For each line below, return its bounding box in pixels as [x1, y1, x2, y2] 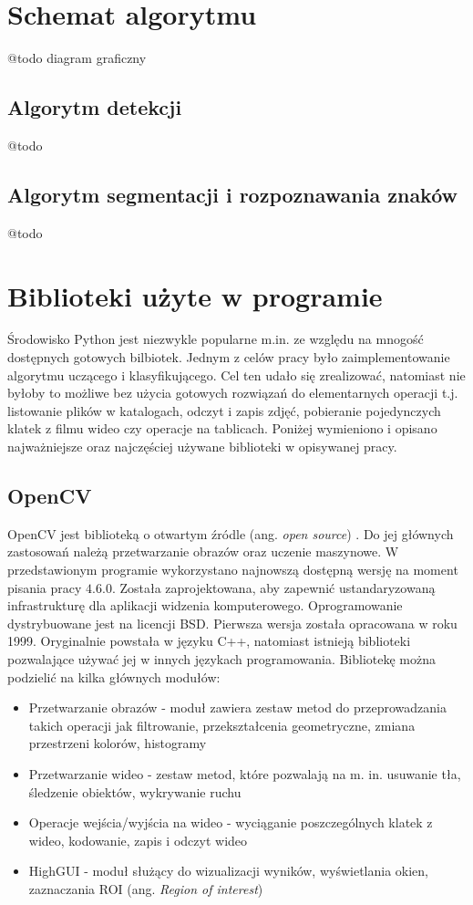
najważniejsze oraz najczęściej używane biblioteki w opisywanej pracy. [7, 437, 397, 455]
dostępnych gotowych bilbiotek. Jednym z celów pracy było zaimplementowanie [7, 348, 450, 367]
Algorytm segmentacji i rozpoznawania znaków [7, 180, 458, 208]
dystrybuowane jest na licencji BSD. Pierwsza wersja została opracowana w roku [7, 613, 458, 632]
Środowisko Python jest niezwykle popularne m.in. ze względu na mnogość [7, 329, 424, 348]
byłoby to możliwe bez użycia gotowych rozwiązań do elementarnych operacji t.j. [7, 383, 458, 402]
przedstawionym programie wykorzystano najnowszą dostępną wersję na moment [7, 559, 458, 578]
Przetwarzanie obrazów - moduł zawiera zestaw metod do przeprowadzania [28, 698, 447, 717]
